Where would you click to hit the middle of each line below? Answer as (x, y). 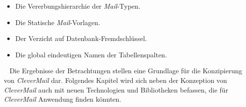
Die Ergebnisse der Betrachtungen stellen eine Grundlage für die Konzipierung (126, 71)
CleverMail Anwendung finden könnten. (63, 99)
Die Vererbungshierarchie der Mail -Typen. (78, 6)
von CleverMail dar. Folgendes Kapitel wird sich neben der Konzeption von (115, 80)
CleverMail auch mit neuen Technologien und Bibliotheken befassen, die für (116, 89)
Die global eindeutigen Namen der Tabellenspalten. (91, 54)
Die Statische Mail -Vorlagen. (58, 22)
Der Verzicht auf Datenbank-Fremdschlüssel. (81, 38)
